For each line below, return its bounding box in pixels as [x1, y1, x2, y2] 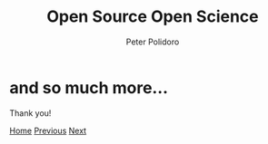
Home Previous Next [9, 125, 87, 136]
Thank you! [9, 107, 52, 119]
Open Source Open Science [46, 6, 259, 27]
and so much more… [9, 77, 169, 98]
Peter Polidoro [125, 36, 180, 47]
